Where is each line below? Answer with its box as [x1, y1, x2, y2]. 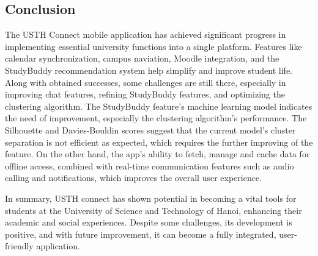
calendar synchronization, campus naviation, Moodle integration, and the [5, 52, 279, 65]
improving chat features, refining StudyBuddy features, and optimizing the [5, 88, 285, 101]
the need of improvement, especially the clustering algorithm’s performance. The [5, 112, 307, 124]
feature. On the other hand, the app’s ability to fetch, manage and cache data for [5, 148, 310, 160]
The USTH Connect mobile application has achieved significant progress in [5, 28, 286, 41]
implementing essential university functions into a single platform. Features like [5, 40, 302, 52]
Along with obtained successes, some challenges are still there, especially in [5, 76, 286, 88]
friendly [5, 240, 34, 252]
